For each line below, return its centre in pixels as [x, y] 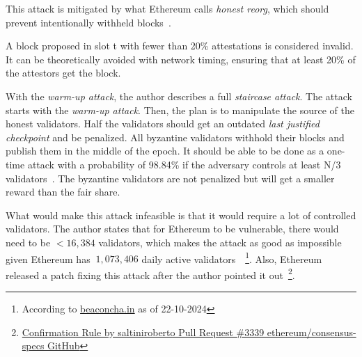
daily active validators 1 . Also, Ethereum [232, 257]
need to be [28, 242]
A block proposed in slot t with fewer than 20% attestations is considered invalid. [180, 46]
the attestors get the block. [63, 73]
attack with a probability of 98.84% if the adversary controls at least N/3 [184, 164]
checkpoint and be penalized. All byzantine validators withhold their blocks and [175, 137]
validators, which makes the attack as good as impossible [220, 242]
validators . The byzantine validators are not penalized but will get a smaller [170, 178]
